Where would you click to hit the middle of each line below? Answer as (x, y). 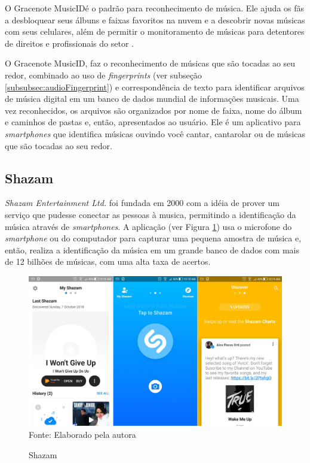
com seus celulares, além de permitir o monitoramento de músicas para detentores (155, 31)
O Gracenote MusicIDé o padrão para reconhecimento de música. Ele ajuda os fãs (155, 8)
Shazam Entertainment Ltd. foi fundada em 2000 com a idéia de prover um (142, 203)
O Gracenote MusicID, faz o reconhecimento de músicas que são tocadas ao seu (150, 63)
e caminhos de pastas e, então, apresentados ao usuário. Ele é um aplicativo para (153, 122)
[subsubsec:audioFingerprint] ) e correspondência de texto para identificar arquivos (155, 87)
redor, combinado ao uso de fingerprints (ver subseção (103, 75)
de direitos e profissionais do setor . (69, 43)
